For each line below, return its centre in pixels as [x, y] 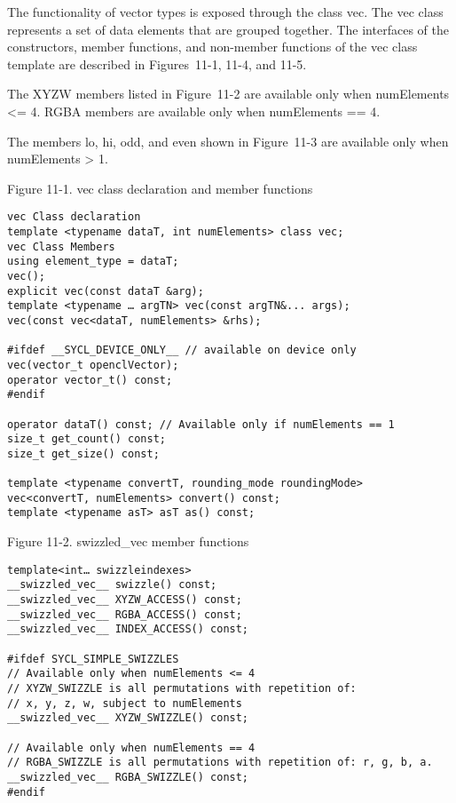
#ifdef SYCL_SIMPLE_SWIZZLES [93, 659]
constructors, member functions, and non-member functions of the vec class [212, 47]
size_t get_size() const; [83, 453]
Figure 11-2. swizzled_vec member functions [128, 541]
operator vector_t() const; [90, 380]
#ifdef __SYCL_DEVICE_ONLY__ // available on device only [182, 350]
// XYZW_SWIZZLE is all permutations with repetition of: [182, 688]
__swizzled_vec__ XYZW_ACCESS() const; [125, 600]
